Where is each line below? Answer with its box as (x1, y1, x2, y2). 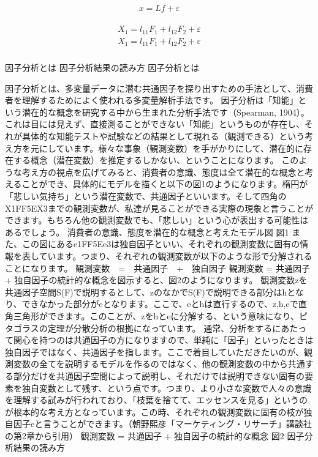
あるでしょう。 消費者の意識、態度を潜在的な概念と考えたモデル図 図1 (5, 225, 289, 238)
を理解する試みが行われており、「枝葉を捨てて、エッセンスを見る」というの (5, 393, 308, 406)
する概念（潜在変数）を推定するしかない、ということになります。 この (13, 154, 299, 166)
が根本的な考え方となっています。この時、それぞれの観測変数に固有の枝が (5, 405, 304, 418)
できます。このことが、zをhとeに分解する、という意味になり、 (47, 309, 299, 322)
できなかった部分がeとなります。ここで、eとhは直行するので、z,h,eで (21, 297, 298, 310)
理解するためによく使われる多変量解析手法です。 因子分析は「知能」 (21, 94, 298, 106)
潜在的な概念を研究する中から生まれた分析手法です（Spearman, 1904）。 (21, 105, 309, 118)
